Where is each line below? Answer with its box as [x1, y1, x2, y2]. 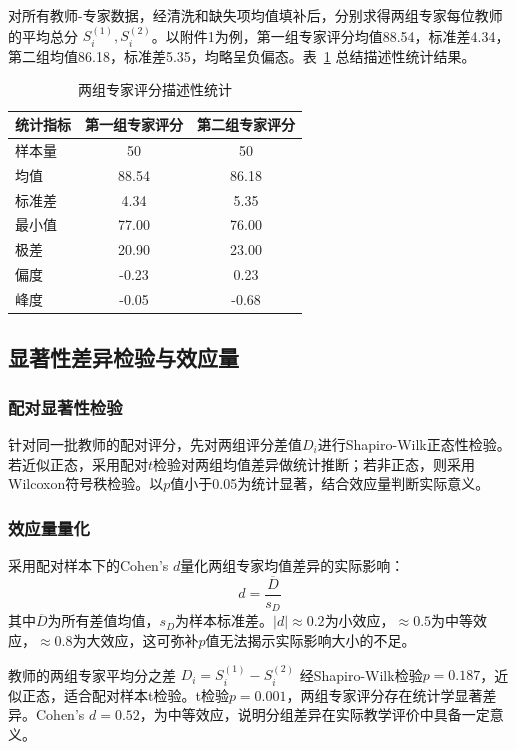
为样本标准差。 [175, 610, 274, 631]
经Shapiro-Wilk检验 [299, 664, 423, 685]
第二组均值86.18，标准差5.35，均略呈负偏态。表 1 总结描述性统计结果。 [8, 45, 476, 66]
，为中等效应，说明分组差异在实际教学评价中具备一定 [139, 704, 490, 725]
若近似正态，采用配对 [8, 453, 148, 474]
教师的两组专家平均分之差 [8, 664, 176, 685]
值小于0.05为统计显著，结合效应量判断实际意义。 [170, 473, 490, 494]
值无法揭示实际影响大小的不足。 [205, 629, 416, 650]
